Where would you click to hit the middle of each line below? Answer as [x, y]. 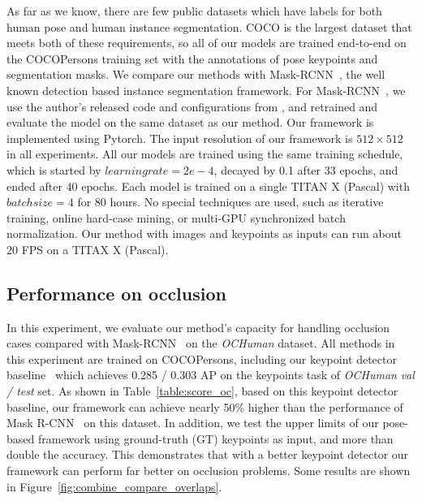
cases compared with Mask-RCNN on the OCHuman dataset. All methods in [201, 343]
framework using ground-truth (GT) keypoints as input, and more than [215, 438]
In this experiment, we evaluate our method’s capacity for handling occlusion [198, 327]
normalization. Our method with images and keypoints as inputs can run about [204, 233]
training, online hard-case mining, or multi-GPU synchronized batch [176, 217]
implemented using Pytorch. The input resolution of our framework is [180, 138]
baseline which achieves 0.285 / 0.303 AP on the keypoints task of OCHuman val [211, 375]
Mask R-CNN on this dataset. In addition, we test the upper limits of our [193, 423]
